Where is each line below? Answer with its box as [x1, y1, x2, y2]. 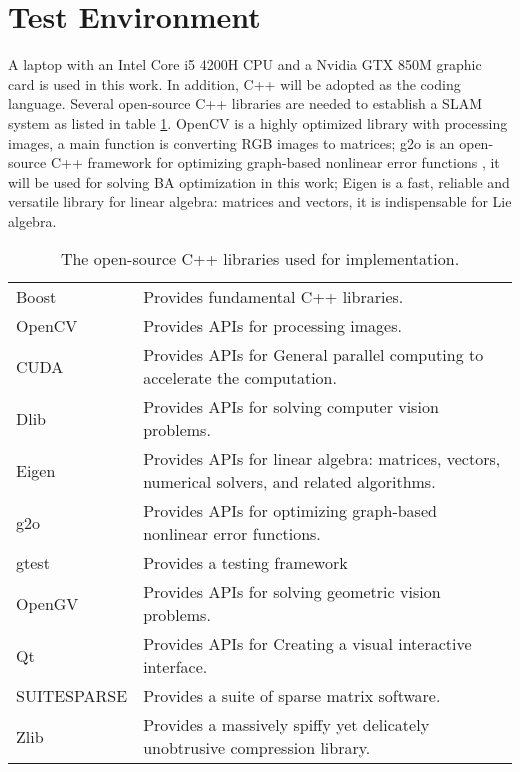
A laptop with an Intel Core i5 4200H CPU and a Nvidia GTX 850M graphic [8, 54, 482, 75]
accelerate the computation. [143, 366, 337, 390]
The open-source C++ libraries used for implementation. [60, 247, 460, 271]
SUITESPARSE [16, 684, 128, 708]
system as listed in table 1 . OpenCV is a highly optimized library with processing [8, 112, 508, 133]
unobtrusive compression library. [143, 736, 371, 760]
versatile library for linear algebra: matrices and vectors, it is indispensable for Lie [8, 191, 512, 212]
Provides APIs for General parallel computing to [143, 343, 484, 367]
